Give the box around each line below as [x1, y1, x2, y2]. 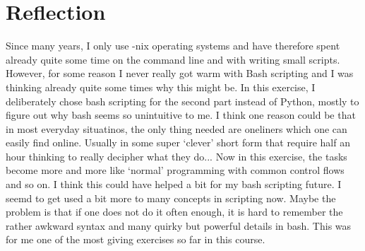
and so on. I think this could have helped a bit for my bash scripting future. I [6, 177, 342, 192]
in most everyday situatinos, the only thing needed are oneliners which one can [6, 121, 347, 136]
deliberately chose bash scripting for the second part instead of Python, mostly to [6, 93, 359, 108]
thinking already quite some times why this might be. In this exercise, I [6, 79, 316, 94]
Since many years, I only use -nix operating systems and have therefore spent [6, 38, 340, 53]
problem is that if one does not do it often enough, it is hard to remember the [6, 204, 343, 219]
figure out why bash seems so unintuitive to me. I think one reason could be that [6, 107, 356, 122]
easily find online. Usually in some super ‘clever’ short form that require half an [6, 135, 350, 150]
